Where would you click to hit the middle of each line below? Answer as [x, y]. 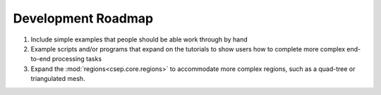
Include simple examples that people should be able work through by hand [139, 39]
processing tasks [77, 59]
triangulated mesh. [58, 79]
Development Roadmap [83, 18]
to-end [41, 59]
